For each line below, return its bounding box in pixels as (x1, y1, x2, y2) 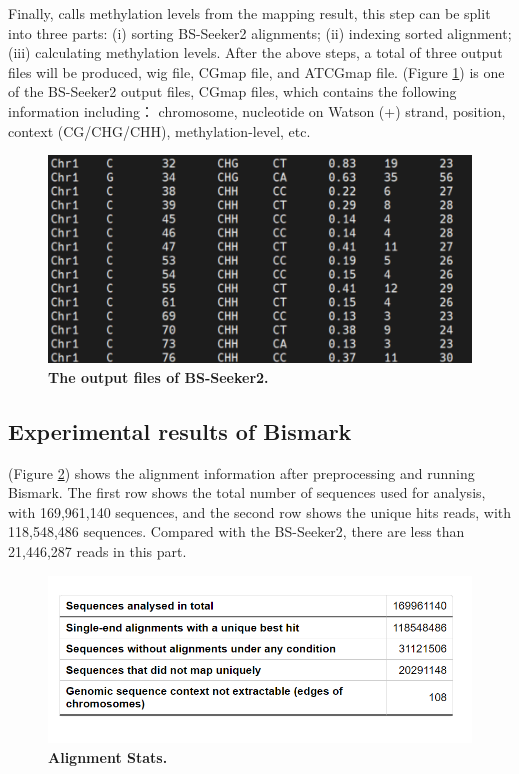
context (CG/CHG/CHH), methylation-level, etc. (8, 120, 311, 141)
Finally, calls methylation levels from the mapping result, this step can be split (8, 3, 491, 23)
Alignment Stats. (48, 746, 168, 767)
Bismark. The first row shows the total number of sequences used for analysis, (8, 482, 486, 503)
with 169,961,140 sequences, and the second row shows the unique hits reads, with (8, 501, 512, 522)
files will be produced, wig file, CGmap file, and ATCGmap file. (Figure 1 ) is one (8, 61, 505, 82)
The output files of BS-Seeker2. (48, 366, 269, 387)
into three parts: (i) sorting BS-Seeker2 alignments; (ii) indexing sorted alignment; (8, 22, 512, 43)
